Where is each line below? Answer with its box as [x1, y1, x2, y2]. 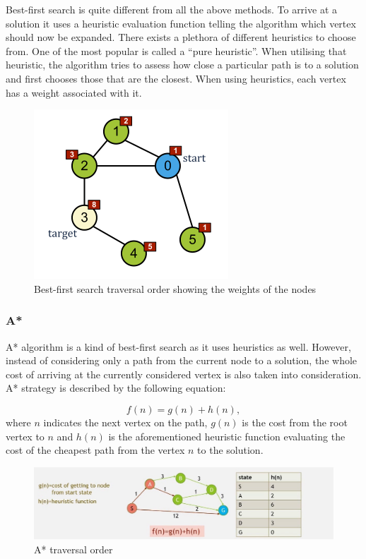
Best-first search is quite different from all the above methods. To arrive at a [6, 2, 337, 16]
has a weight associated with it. [6, 85, 142, 100]
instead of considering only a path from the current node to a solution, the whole [6, 353, 358, 368]
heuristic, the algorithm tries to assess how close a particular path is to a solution [6, 57, 359, 72]
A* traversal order [34, 541, 113, 556]
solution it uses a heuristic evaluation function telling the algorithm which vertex [6, 16, 356, 30]
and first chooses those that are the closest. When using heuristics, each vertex [6, 71, 346, 85]
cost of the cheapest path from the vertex [6, 443, 185, 457]
